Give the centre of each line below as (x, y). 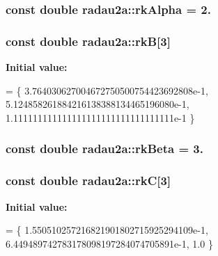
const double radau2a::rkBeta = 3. (104, 149)
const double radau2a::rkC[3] (88, 181)
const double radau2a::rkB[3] (88, 41)
